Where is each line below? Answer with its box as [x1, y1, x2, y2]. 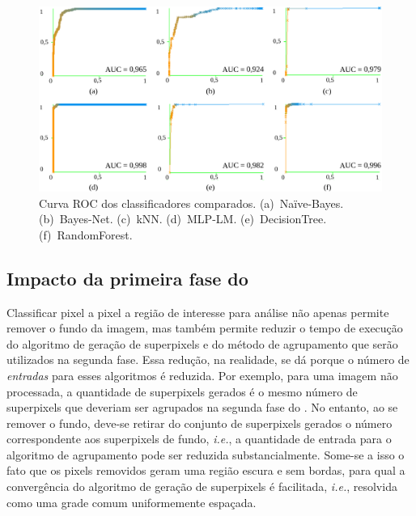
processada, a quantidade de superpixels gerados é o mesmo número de [6, 383, 358, 400]
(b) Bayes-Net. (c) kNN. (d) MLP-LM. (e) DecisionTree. [39, 210, 327, 227]
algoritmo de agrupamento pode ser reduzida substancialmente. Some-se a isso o [6, 446, 405, 463]
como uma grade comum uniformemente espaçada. [6, 493, 257, 510]
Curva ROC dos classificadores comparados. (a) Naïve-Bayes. [39, 194, 344, 211]
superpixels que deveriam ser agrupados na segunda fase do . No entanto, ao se [6, 399, 398, 416]
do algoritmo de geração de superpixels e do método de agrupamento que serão [6, 335, 398, 352]
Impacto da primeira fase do [6, 265, 248, 290]
